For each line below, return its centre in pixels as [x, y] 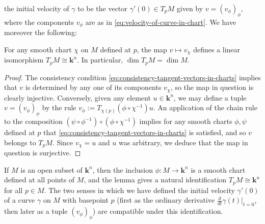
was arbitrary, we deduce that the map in [183, 142]
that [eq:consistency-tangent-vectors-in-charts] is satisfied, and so [145, 132]
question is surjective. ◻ [43, 153]
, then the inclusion [123, 169]
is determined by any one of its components [93, 87]
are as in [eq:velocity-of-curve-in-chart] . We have [161, 22]
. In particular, [100, 60]
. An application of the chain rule [205, 107]
